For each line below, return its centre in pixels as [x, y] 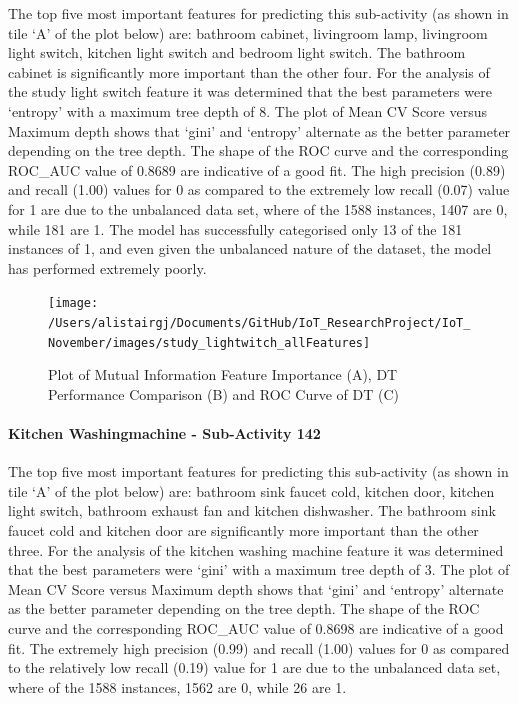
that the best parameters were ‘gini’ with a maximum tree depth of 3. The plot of [259, 569]
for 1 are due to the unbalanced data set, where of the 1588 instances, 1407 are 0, [258, 208]
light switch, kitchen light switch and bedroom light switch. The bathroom [237, 52]
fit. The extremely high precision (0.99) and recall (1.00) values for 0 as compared [259, 647]
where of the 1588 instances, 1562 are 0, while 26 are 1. [177, 686]
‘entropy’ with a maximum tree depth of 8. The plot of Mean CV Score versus [248, 110]
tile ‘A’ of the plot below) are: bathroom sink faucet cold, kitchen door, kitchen [251, 490]
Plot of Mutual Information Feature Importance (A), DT [223, 374]
